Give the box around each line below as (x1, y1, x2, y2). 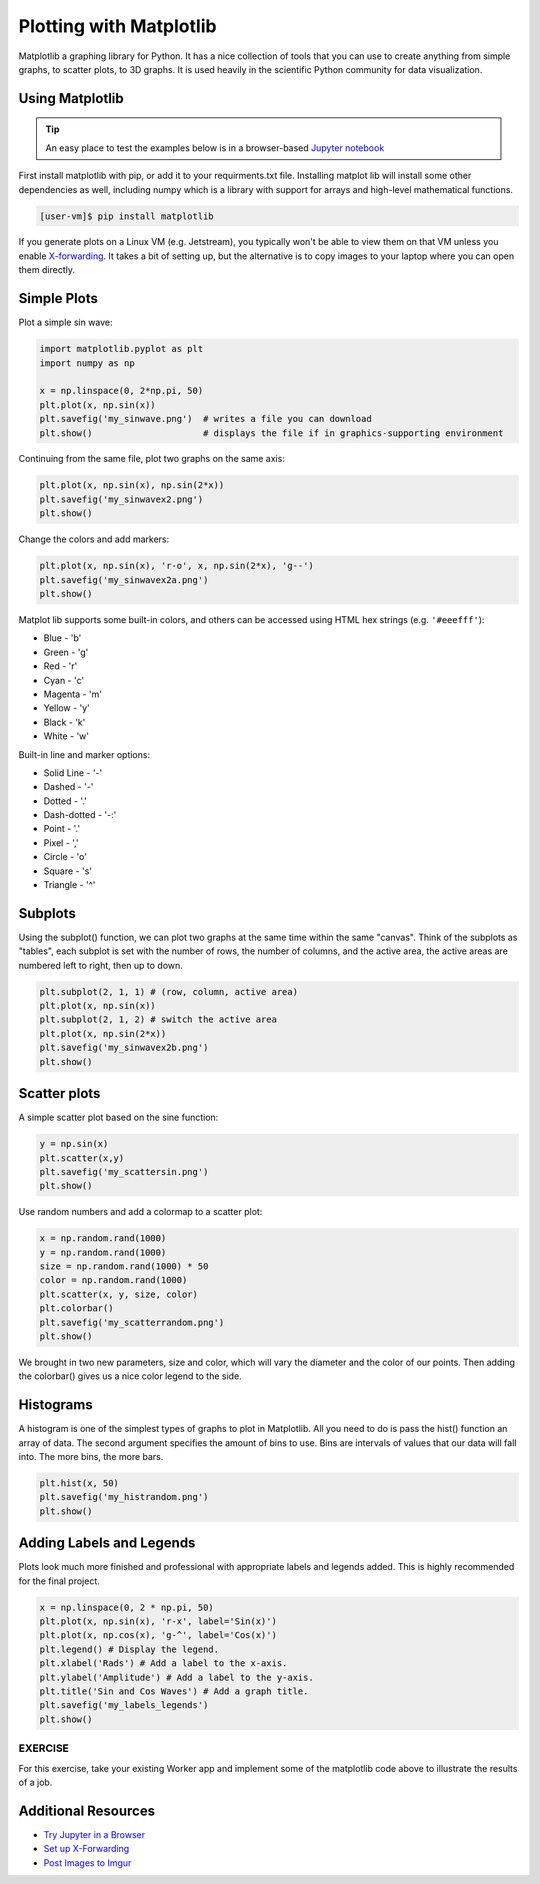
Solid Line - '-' (43, 766, 103, 779)
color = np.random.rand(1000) (39, 1275, 188, 1286)
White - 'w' (43, 730, 90, 742)
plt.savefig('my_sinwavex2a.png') (39, 574, 209, 585)
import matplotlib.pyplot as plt (39, 343, 204, 355)
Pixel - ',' (43, 836, 79, 849)
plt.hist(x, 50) (39, 1478, 120, 1489)
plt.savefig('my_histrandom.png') (39, 1491, 209, 1503)
